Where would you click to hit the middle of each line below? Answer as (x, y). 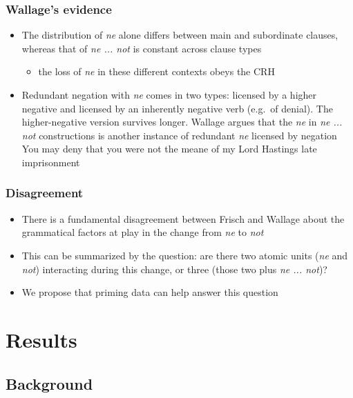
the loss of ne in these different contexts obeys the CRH (156, 71)
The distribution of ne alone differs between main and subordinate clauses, (180, 35)
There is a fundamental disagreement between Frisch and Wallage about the (183, 218)
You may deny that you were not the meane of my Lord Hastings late (169, 149)
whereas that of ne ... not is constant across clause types (142, 48)
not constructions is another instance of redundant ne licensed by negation (179, 135)
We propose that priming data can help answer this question (150, 292)
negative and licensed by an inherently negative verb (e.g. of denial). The (177, 108)
